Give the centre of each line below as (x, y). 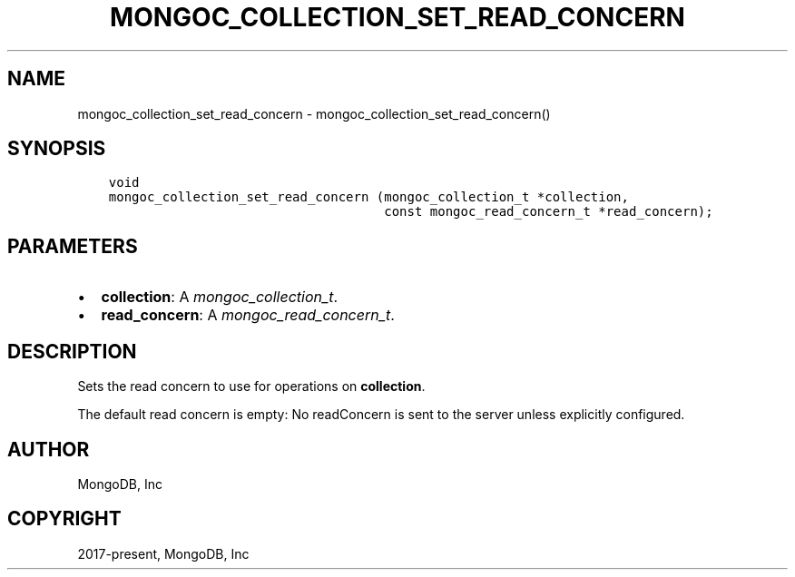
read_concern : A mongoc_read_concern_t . (248, 315)
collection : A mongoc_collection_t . (220, 297)
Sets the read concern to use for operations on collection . (251, 386)
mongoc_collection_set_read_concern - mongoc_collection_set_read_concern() (314, 113)
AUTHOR (49, 449)
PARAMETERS (73, 246)
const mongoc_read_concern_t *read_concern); (549, 212)
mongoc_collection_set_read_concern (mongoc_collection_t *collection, (368, 197)
